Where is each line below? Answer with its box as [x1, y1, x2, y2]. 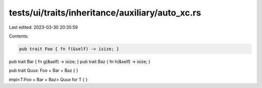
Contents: [9, 33, 29, 39]
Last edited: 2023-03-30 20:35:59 [9, 24, 78, 30]
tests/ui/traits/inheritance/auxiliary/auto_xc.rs [9, 7, 201, 18]
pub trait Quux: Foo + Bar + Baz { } [9, 68, 79, 73]
